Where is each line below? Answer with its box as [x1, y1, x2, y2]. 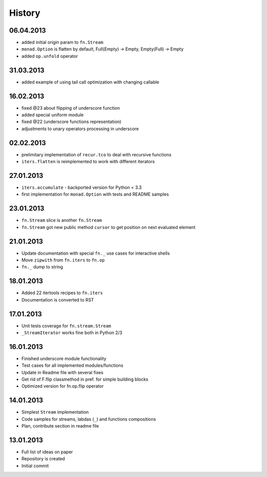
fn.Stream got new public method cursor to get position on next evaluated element [21, 224, 196, 230]
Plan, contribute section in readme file [21, 423, 99, 429]
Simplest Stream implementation [21, 409, 89, 415]
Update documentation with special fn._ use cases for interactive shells [21, 250, 170, 256]
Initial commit [21, 463, 49, 469]
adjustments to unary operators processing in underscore [21, 126, 139, 131]
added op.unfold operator [21, 53, 78, 59]
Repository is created [21, 456, 65, 462]
